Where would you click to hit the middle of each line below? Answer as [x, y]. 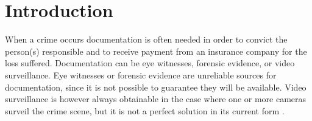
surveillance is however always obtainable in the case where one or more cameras [156, 99]
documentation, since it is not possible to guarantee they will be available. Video [156, 87]
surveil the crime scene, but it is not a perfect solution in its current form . [145, 110]
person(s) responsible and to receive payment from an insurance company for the [156, 51]
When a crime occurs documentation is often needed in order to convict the [146, 39]
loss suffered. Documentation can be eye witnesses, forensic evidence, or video [150, 63]
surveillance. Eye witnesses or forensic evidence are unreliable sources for [141, 74]
